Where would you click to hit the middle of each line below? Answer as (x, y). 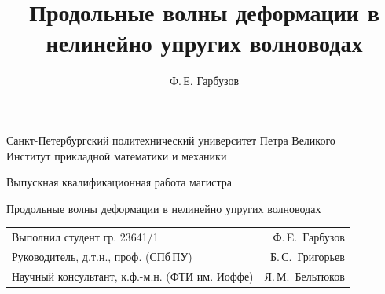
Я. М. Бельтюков (304, 276)
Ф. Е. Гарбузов (204, 81)
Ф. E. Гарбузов (309, 237)
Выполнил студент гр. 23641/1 (85, 237)
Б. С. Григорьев (308, 256)
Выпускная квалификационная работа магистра (119, 182)
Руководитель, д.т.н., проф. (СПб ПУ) (102, 256)
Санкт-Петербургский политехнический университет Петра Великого (171, 140)
